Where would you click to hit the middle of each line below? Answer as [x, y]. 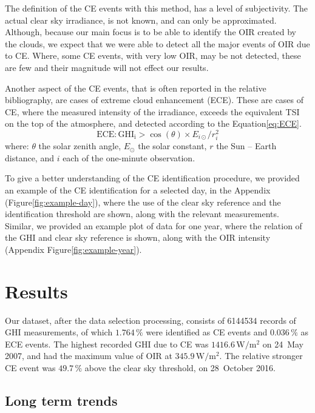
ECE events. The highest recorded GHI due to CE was [107, 344]
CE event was [30, 368]
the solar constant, [172, 146]
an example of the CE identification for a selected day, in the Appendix [138, 190]
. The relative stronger [261, 356]
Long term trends [61, 400]
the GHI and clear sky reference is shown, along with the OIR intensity [138, 237]
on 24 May [283, 344]
